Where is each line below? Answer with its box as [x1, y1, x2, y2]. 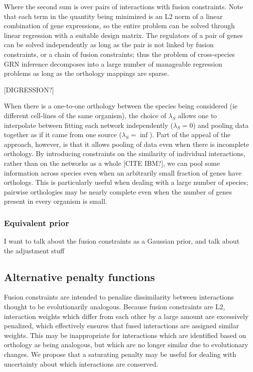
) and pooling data [193, 120, 249, 130]
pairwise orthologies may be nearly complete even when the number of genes [4, 186, 232, 196]
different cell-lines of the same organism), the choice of [4, 110, 166, 120]
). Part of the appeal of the [149, 129, 231, 140]
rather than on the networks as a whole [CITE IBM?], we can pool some [4, 158, 220, 168]
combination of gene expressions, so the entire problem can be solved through [4, 20, 235, 31]
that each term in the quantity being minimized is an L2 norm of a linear [4, 11, 223, 21]
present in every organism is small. [4, 196, 107, 206]
